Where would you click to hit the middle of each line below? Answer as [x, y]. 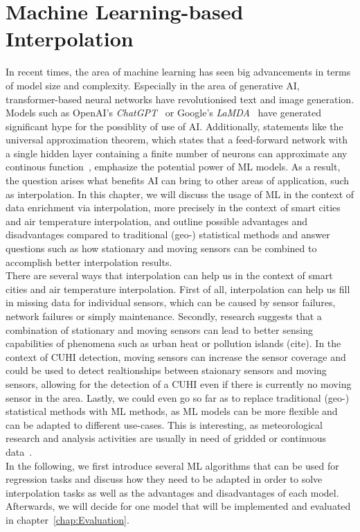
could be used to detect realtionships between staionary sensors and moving [166, 370]
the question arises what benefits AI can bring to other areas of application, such [178, 180]
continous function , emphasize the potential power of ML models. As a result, [173, 167]
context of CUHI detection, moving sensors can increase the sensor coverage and [176, 356]
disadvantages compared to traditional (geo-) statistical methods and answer [168, 234]
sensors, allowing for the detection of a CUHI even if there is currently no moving [179, 383]
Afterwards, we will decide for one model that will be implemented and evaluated [178, 506]
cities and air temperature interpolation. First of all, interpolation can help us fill [178, 289]
